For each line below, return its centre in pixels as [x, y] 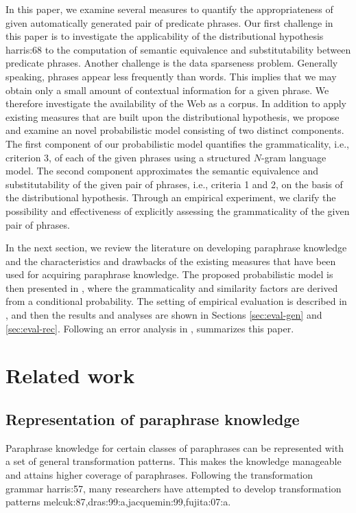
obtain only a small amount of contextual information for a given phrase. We [167, 90]
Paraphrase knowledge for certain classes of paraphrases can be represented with [175, 447]
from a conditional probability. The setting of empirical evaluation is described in [176, 301]
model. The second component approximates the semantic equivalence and [162, 171]
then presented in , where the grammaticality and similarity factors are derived [172, 287]
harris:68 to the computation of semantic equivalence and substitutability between [178, 49]
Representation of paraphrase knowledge [153, 419]
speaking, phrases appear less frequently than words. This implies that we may [171, 76]
